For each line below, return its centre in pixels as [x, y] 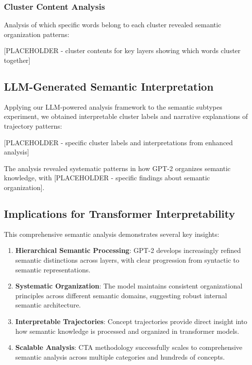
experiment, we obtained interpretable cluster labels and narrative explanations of [126, 116]
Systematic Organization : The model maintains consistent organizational [129, 286]
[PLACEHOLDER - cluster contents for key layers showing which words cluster [122, 50]
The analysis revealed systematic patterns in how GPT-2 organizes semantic [117, 168]
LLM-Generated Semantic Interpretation [109, 86]
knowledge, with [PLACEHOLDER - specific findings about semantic [107, 178]
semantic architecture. [48, 305]
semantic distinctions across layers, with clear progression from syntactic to [127, 259]
